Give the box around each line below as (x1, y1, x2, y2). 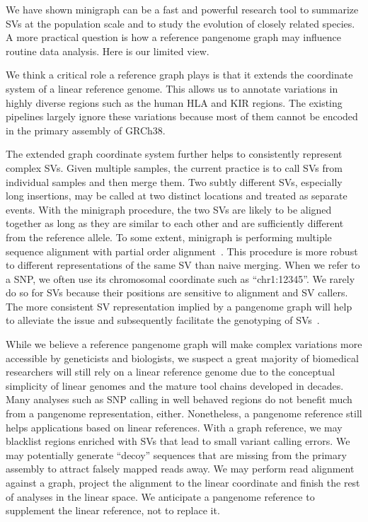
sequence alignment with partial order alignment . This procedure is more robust (6, 243, 358, 258)
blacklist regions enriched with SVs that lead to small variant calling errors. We (6, 434, 350, 448)
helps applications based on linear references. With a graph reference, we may (6, 419, 343, 434)
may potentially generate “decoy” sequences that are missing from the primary (6, 447, 347, 462)
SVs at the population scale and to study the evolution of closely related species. (6, 16, 355, 30)
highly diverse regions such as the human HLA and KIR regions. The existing (6, 95, 343, 110)
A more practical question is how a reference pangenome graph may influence (6, 30, 341, 45)
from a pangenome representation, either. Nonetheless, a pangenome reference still (6, 406, 362, 421)
